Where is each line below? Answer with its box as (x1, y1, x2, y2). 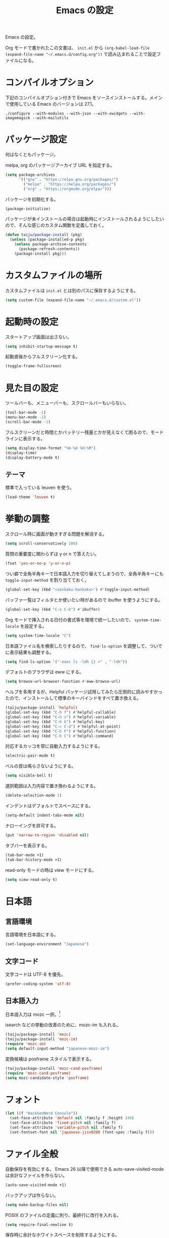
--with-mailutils (32, 116, 69, 121)
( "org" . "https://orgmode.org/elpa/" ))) (23, 186, 112, 191)
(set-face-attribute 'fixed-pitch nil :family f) (10, 1120, 116, 1125)
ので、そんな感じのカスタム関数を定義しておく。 (5, 222, 107, 228)
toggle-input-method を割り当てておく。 (5, 577, 89, 583)
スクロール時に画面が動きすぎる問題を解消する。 (5, 531, 107, 537)
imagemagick (5, 116, 30, 121)
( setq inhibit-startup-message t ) (5, 344, 78, 349)
